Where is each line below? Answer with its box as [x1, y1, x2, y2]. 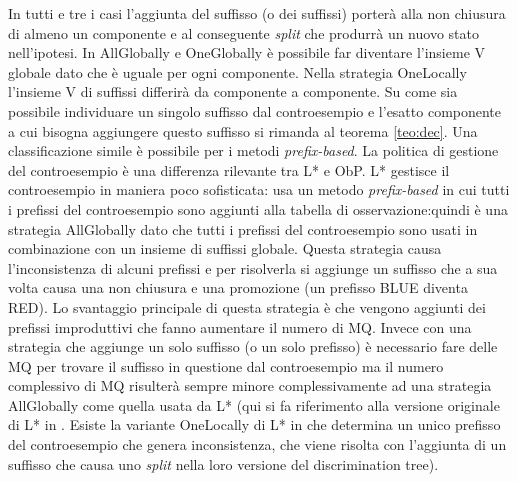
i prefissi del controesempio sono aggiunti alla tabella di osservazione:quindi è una [8, 198, 508, 219]
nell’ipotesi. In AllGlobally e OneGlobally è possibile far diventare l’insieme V [8, 42, 486, 63]
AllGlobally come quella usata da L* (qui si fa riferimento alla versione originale [8, 394, 500, 415]
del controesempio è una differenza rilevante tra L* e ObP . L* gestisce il [8, 159, 450, 180]
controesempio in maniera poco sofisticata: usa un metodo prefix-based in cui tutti [8, 179, 510, 200]
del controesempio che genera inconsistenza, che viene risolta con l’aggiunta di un [8, 434, 507, 455]
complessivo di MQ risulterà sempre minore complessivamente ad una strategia [8, 375, 492, 396]
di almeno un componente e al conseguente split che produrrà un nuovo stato [8, 22, 479, 43]
